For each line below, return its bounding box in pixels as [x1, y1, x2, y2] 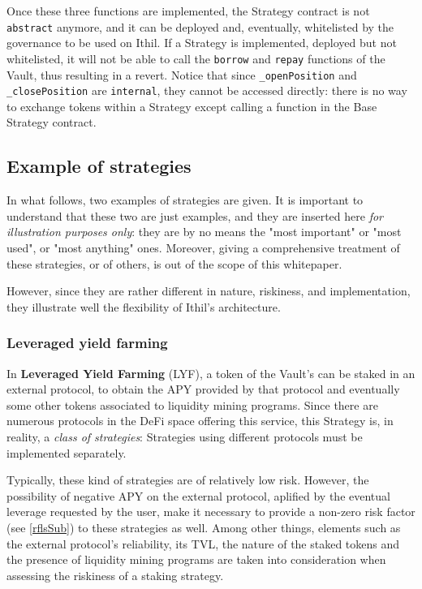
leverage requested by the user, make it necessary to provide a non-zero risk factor [6, 503, 416, 520]
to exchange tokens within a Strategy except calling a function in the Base [6, 97, 377, 114]
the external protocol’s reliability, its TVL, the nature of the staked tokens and [6, 535, 400, 552]
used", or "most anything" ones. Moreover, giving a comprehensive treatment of [6, 239, 400, 256]
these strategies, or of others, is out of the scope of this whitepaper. [6, 255, 342, 272]
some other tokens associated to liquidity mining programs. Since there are [6, 396, 378, 413]
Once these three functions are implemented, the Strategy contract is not [6, 2, 370, 19]
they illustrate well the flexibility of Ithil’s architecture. [6, 298, 281, 315]
